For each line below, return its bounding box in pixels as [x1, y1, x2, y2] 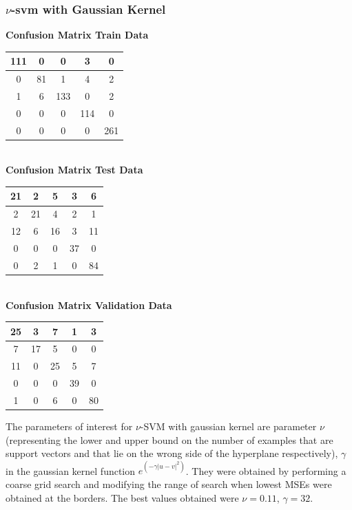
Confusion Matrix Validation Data [6, 297, 172, 312]
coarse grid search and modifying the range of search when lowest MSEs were [6, 476, 332, 491]
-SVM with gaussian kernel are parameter [140, 419, 317, 434]
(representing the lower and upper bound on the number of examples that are [6, 432, 333, 447]
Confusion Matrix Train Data [6, 28, 149, 42]
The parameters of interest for [6, 419, 133, 434]
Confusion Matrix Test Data [6, 162, 143, 177]
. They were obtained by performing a [185, 463, 346, 478]
